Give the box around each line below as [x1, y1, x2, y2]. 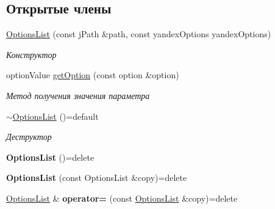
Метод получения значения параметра [6, 89, 150, 101]
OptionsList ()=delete [6, 150, 95, 163]
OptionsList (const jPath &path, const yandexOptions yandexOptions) [6, 28, 271, 40]
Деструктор [6, 130, 52, 143]
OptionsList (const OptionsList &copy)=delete [6, 171, 187, 184]
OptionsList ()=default [12, 109, 99, 122]
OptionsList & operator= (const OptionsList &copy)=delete [6, 191, 238, 204]
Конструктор [6, 48, 57, 61]
